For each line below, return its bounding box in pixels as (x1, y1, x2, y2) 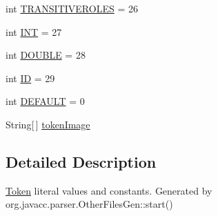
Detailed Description (6, 150, 157, 172)
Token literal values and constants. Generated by (6, 183, 212, 197)
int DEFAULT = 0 (6, 94, 85, 108)
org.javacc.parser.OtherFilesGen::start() (6, 197, 173, 211)
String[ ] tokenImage (6, 117, 90, 131)
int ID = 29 (6, 70, 55, 85)
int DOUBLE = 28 (6, 48, 86, 62)
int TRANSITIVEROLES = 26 (6, 1, 138, 15)
